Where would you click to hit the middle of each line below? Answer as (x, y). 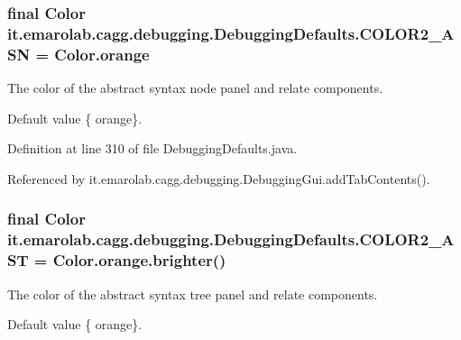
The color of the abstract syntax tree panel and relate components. (193, 294)
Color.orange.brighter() (139, 260)
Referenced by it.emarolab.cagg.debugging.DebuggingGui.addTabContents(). (219, 178)
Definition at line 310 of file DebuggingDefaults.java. (152, 148)
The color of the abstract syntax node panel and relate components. (195, 88)
